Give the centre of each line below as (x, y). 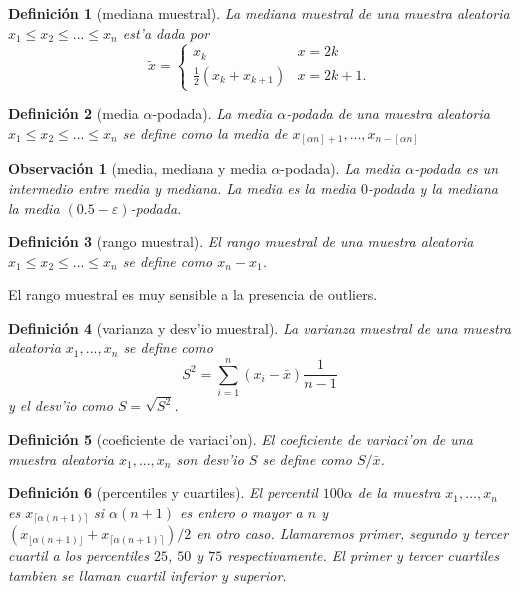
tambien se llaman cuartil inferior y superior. (147, 574)
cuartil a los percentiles (79, 555)
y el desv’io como (60, 405)
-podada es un (456, 168)
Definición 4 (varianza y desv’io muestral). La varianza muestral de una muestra (259, 327)
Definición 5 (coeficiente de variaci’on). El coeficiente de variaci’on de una (240, 439)
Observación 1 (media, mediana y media (137, 168)
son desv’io (210, 458)
